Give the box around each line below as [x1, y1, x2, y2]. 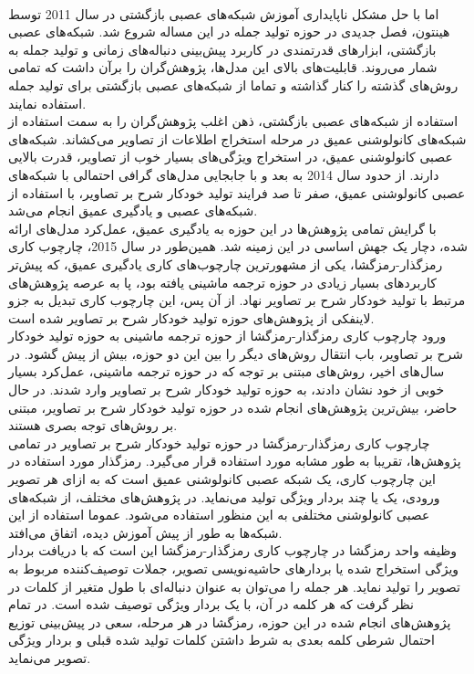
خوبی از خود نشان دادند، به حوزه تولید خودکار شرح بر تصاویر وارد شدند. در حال [8, 380, 445, 399]
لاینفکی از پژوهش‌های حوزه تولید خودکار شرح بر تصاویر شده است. [8, 308, 375, 327]
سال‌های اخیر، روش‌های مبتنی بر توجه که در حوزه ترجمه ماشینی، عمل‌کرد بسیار [8, 362, 445, 381]
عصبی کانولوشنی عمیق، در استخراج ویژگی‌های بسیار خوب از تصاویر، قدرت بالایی [8, 147, 453, 166]
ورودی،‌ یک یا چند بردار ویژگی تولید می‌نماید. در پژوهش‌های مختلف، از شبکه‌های [8, 487, 440, 506]
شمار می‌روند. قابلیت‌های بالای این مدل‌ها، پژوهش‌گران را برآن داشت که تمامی [8, 58, 438, 77]
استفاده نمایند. [8, 93, 87, 112]
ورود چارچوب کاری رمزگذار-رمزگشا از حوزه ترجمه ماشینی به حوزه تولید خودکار [8, 326, 447, 345]
